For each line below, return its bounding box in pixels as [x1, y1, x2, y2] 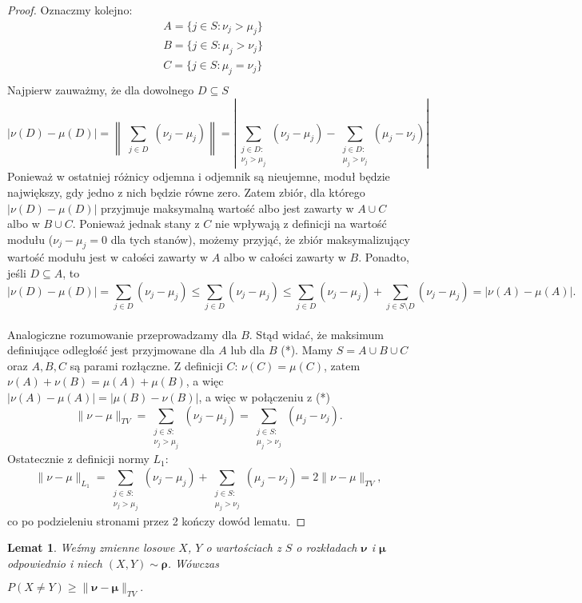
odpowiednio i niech [7, 554, 102, 571]
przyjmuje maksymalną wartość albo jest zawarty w [101, 199, 354, 216]
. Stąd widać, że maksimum [249, 325, 384, 342]
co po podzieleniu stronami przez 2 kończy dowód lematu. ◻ [7, 512, 306, 529]
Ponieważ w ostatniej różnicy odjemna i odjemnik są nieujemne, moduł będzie [7, 168, 390, 185]
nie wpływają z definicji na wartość [214, 215, 387, 232]
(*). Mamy [281, 341, 333, 358]
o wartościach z [205, 539, 281, 556]
